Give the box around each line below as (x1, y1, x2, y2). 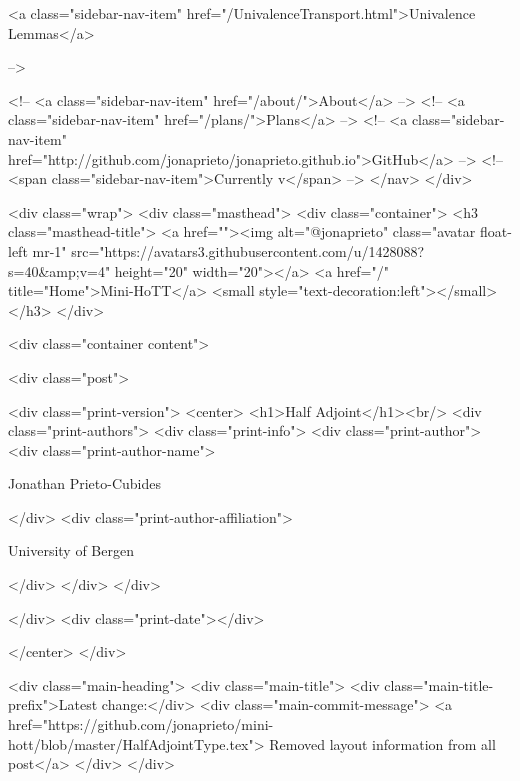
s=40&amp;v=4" (8, 260, 111, 281)
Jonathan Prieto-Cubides (8, 473, 161, 494)
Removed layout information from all (269, 733, 496, 754)
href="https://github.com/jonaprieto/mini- (8, 714, 274, 735)
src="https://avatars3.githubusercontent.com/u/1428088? (71, 240, 425, 261)
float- (479, 221, 512, 242)
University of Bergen (8, 540, 134, 561)
